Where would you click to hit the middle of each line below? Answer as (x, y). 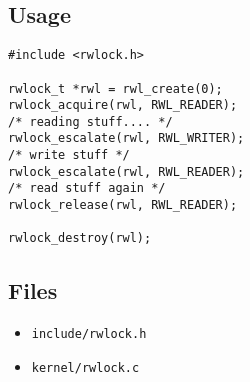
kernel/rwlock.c (85, 367)
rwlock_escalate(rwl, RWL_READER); (126, 171)
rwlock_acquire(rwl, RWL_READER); (123, 105)
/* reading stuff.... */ (90, 121)
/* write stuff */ (69, 155)
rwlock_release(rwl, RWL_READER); (123, 205)
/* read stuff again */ (87, 188)
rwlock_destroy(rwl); (80, 238)
